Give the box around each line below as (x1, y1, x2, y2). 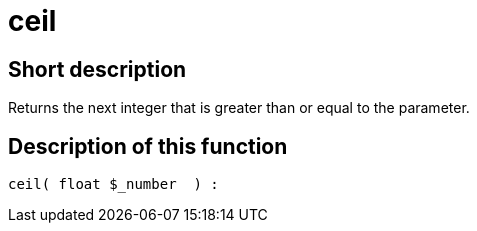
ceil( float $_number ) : (8, 176, 219, 193)
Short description (8, 56, 187, 82)
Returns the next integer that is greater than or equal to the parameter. (8, 99, 470, 117)
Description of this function (8, 133, 288, 159)
